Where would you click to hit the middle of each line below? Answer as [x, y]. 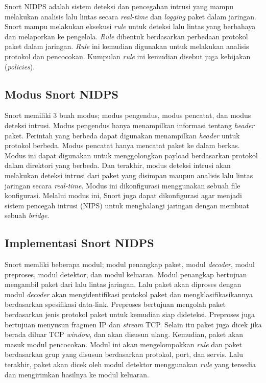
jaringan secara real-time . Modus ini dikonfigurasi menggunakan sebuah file [123, 185]
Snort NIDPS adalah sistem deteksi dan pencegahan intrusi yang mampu [119, 6]
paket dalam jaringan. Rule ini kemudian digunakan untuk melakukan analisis [127, 46]
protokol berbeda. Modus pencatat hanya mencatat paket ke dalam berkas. [122, 145]
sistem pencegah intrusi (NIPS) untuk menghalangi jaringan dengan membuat [127, 205]
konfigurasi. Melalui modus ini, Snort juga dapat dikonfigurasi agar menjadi [123, 195]
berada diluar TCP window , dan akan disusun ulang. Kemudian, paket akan [124, 334]
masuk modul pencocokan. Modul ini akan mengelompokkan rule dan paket [123, 344]
